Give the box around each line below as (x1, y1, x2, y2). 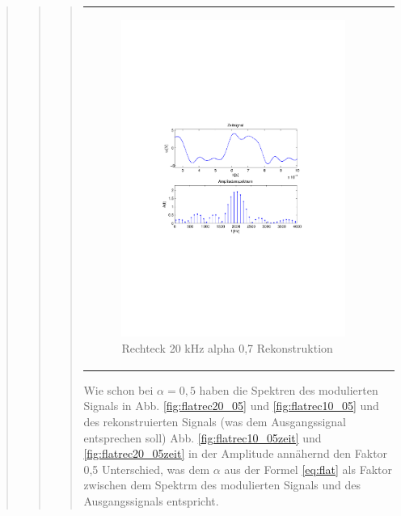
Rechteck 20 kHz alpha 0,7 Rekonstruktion (121, 339, 333, 356)
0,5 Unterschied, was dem (83, 460, 210, 477)
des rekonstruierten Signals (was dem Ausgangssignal (83, 413, 346, 429)
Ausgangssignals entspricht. (83, 492, 219, 509)
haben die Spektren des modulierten (199, 381, 378, 398)
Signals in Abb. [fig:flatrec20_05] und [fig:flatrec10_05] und (83, 397, 379, 414)
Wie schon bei (83, 381, 154, 398)
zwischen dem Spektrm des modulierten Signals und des (83, 476, 361, 493)
